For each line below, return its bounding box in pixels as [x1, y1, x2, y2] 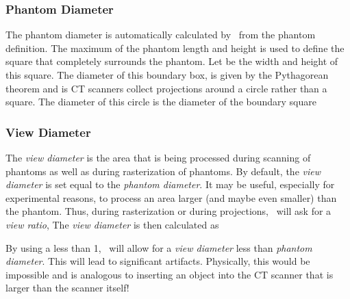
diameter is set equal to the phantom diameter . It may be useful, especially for [5, 177, 335, 192]
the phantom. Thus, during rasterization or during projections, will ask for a [5, 204, 332, 218]
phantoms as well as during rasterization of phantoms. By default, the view [5, 164, 321, 178]
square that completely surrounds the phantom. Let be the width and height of [5, 54, 338, 68]
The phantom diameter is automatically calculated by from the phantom [5, 27, 316, 42]
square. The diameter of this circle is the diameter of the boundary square [5, 94, 316, 109]
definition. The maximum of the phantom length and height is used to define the [5, 40, 345, 55]
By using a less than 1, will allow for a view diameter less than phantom [5, 240, 312, 255]
